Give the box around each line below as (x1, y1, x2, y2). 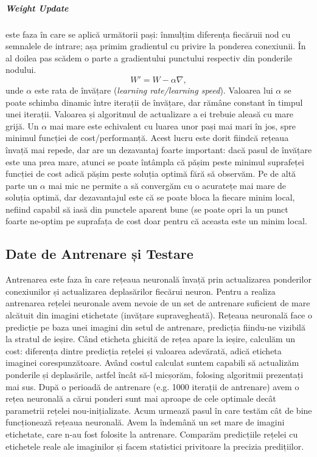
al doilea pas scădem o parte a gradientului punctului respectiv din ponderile (5, 51, 292, 64)
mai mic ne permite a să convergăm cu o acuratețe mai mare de (48, 179, 287, 191)
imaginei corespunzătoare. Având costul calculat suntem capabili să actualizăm (5, 356, 299, 369)
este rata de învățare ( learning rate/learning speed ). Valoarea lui (34, 83, 273, 96)
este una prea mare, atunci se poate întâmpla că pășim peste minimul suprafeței (5, 155, 304, 168)
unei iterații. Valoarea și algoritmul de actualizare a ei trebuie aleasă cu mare (5, 108, 293, 120)
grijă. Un (5, 119, 39, 132)
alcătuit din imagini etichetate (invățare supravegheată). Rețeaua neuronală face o (5, 309, 312, 321)
